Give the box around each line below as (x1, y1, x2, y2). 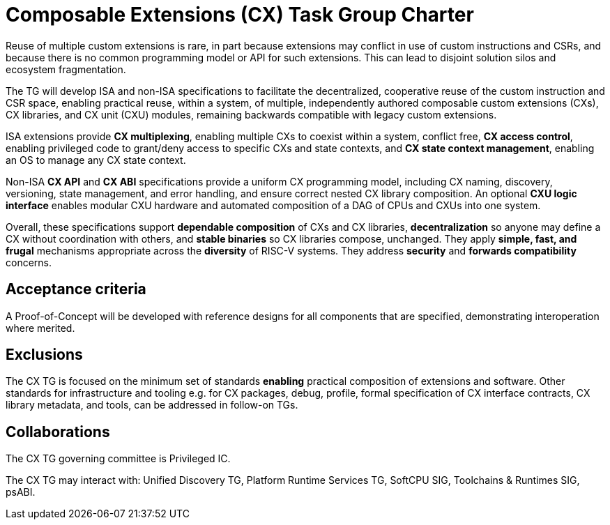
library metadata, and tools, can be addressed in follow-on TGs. (6, 399, 298, 411)
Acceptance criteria (6, 280, 146, 298)
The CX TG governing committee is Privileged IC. (6, 452, 231, 465)
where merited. (6, 321, 75, 334)
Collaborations (6, 423, 110, 441)
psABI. (6, 486, 36, 499)
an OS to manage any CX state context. (6, 153, 186, 166)
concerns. (6, 256, 52, 268)
